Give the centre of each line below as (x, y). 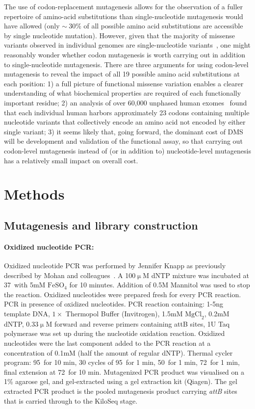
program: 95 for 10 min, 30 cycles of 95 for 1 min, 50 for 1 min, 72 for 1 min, (122, 362)
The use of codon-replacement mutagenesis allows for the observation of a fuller (124, 6)
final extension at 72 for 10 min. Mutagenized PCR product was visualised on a (124, 371)
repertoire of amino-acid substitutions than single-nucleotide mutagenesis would (124, 16)
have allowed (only (32, 26)
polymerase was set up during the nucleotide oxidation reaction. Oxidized (115, 333)
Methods (34, 194)
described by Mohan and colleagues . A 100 (70, 275)
